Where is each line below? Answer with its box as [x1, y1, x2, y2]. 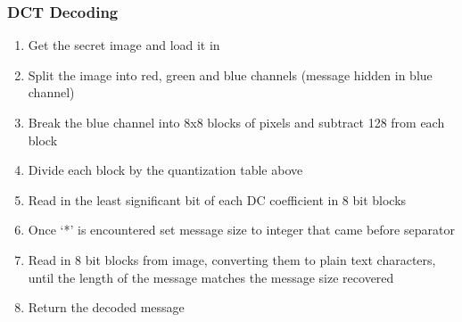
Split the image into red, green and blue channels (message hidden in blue [28, 65, 433, 84]
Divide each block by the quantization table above [28, 161, 303, 179]
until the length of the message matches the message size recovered [28, 268, 394, 286]
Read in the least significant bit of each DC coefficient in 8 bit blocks [28, 190, 407, 209]
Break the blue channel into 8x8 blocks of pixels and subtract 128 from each [28, 113, 445, 131]
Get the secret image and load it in [28, 36, 220, 54]
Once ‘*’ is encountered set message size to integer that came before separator [28, 220, 455, 239]
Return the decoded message [28, 298, 185, 317]
